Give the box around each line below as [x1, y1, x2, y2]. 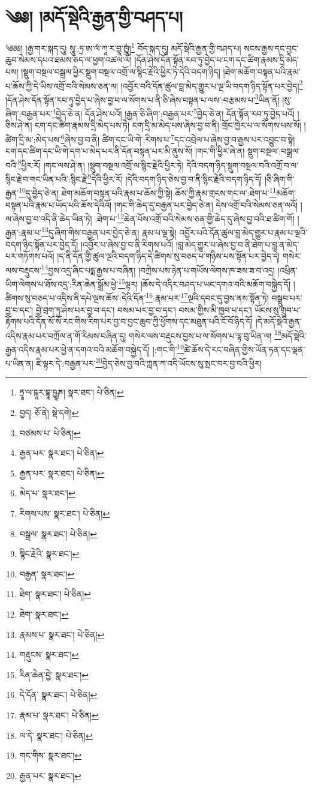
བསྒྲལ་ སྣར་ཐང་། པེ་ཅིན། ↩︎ [19, 527, 98, 540]
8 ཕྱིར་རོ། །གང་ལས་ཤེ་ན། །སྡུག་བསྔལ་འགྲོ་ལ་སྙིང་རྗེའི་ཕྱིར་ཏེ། [17, 157, 184, 171]
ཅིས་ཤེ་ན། [5, 119, 32, 131]
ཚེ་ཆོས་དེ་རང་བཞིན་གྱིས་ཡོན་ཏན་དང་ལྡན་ [184, 343, 305, 355]
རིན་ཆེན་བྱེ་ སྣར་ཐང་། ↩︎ [19, 668, 89, 681]
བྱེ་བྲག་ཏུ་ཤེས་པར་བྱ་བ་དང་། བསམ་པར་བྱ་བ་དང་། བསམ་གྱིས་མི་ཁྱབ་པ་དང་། [35, 303, 252, 316]
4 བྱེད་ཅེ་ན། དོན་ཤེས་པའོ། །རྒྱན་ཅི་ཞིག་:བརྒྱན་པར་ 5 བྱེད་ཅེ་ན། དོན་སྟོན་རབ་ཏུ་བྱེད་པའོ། [52, 106, 295, 119]
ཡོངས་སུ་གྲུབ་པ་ [255, 303, 301, 316]
